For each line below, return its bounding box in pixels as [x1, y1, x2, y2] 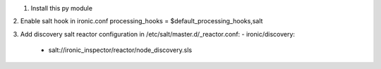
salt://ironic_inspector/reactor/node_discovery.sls [48, 46, 193, 54]
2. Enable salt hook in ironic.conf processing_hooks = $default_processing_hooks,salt [13, 17, 263, 25]
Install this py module [30, 4, 93, 12]
